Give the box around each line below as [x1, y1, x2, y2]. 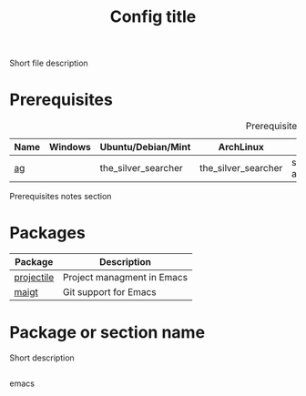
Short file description [9, 57, 88, 69]
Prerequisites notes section [9, 191, 112, 202]
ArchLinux [218, 141, 264, 154]
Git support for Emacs [62, 286, 157, 299]
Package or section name [9, 322, 206, 343]
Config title [109, 6, 197, 27]
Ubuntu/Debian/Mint [99, 141, 191, 154]
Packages [9, 223, 87, 243]
